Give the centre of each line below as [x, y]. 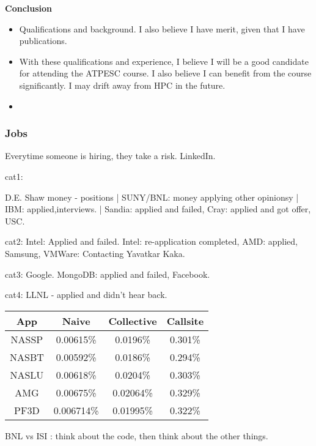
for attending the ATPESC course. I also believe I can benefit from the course [165, 73]
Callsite [185, 321]
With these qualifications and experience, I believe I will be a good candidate [164, 61]
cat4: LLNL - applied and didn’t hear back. [86, 295]
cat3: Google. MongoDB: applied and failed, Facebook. [108, 274]
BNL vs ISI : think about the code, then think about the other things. [137, 435]
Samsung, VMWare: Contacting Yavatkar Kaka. [95, 253]
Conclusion [29, 8]
